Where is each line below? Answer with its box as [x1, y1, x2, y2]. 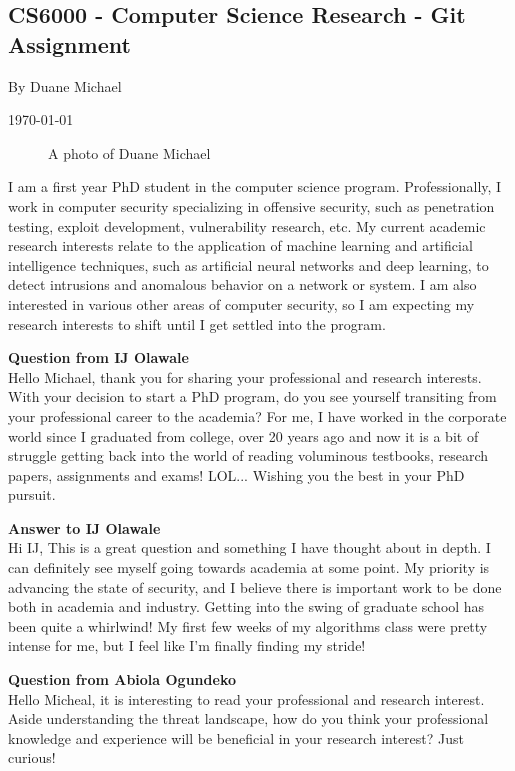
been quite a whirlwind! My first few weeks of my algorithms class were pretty [8, 615, 488, 636]
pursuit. [8, 484, 56, 505]
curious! [8, 747, 56, 768]
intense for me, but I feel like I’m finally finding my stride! [8, 635, 366, 656]
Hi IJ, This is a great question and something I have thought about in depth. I [8, 537, 491, 558]
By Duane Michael [8, 75, 122, 96]
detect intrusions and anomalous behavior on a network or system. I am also [8, 274, 477, 295]
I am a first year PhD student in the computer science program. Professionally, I [8, 176, 502, 197]
